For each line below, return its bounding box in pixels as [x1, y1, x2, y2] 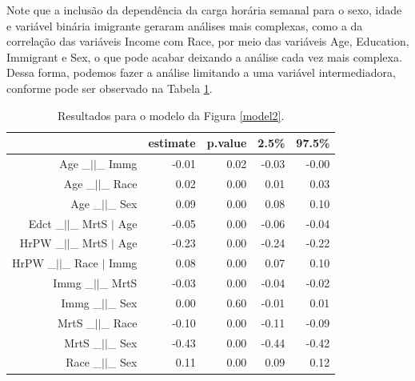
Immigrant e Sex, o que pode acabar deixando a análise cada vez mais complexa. [6, 48, 402, 65]
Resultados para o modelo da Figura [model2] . [57, 106, 285, 123]
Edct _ [28, 215, 64, 231]
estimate [148, 134, 196, 151]
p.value [206, 134, 247, 151]
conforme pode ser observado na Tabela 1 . [6, 79, 213, 96]
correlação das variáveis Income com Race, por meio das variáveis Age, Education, [6, 33, 409, 50]
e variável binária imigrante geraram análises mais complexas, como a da [6, 17, 363, 34]
